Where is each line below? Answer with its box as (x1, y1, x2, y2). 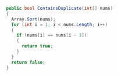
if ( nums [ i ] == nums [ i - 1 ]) (16, 32, 87, 38)
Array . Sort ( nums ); (11, 16, 56, 22)
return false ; (11, 59, 45, 65)
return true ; (21, 44, 53, 49)
